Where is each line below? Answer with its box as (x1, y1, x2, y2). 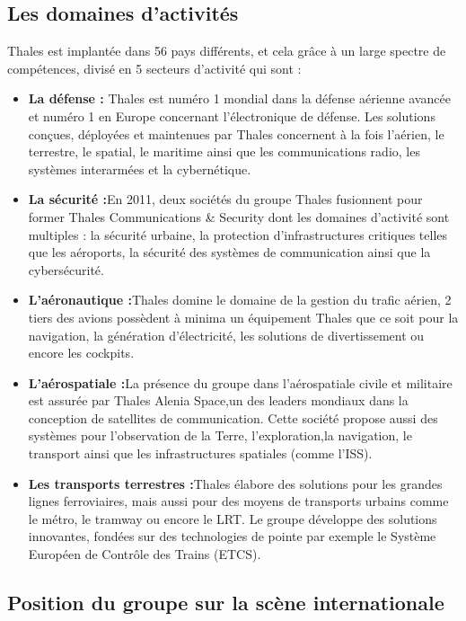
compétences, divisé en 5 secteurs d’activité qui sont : (7, 58, 302, 77)
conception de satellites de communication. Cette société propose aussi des (28, 408, 438, 427)
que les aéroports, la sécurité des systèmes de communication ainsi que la (28, 243, 431, 262)
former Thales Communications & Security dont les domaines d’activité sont (28, 207, 450, 226)
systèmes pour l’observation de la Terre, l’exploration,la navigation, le (28, 426, 412, 445)
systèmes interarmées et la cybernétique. (28, 159, 251, 178)
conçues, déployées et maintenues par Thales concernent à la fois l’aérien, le (28, 124, 444, 143)
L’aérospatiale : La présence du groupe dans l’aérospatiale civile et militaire (28, 373, 453, 392)
